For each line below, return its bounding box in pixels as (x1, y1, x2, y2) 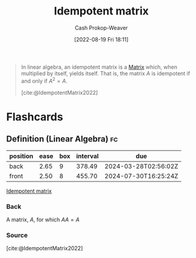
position (9, 152, 34, 160)
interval (76, 152, 99, 160)
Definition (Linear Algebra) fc (6, 134, 118, 144)
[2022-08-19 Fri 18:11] (74, 36, 128, 43)
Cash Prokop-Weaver (74, 24, 128, 31)
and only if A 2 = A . (21, 76, 68, 84)
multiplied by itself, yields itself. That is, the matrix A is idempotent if (21, 69, 191, 77)
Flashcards (6, 110, 63, 124)
